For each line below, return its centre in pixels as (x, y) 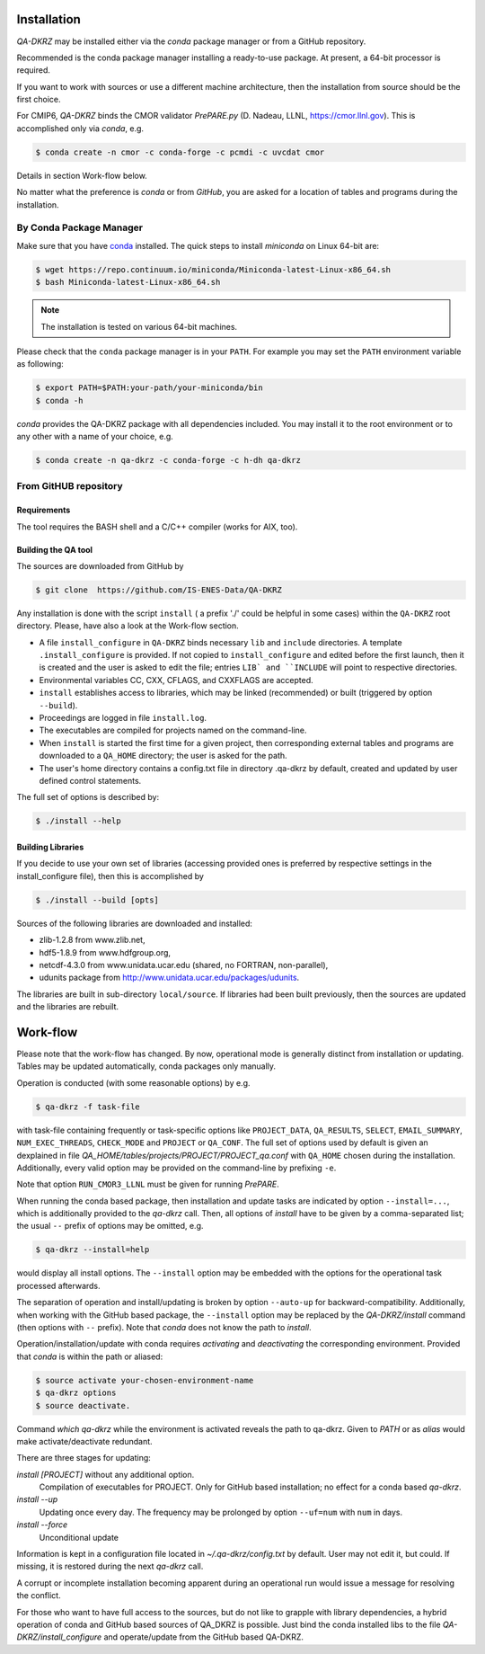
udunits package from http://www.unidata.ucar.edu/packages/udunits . (169, 978)
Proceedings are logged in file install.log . (123, 718)
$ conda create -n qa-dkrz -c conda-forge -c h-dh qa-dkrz (168, 460)
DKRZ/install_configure (59, 1637)
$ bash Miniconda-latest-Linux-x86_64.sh (128, 282)
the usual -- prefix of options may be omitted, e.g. (110, 1226)
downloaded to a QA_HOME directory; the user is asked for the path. (163, 756)
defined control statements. (90, 781)
